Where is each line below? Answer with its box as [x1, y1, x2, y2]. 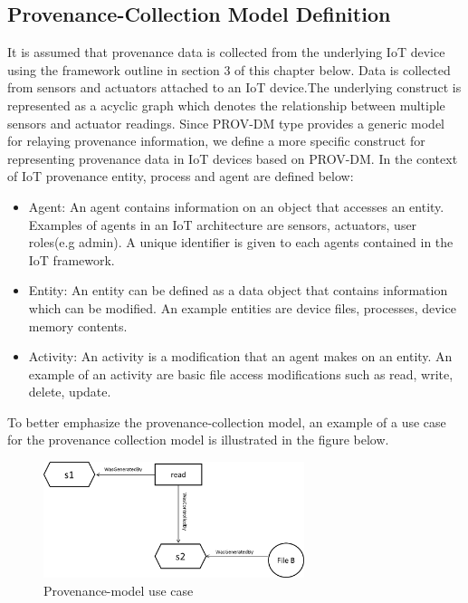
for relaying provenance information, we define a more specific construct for [7, 131, 425, 150]
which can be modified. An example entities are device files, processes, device [28, 298, 456, 317]
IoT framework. [28, 250, 115, 269]
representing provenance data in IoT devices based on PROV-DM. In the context [7, 148, 458, 167]
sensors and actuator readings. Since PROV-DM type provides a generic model [7, 113, 444, 132]
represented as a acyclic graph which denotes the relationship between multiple [7, 95, 445, 114]
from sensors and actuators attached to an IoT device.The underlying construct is [7, 78, 462, 97]
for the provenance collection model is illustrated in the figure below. [7, 430, 389, 449]
